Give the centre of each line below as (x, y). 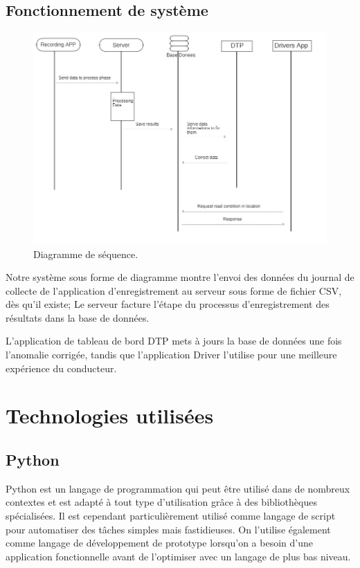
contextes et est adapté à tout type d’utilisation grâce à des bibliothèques (161, 502)
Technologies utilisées (110, 415)
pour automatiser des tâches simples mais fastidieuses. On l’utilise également (168, 529)
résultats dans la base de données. (78, 317)
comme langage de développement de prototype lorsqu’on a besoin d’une (159, 543)
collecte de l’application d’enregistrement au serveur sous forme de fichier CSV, (174, 290)
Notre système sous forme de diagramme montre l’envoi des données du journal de (180, 277)
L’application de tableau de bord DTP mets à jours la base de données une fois (174, 341)
